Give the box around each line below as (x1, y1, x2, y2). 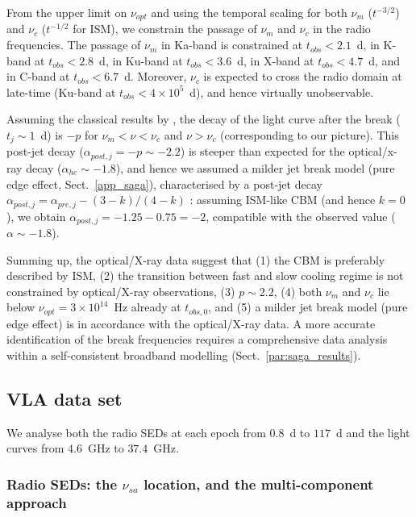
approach (6, 492, 67, 512)
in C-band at (6, 68, 70, 85)
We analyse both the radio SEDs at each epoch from (6, 423, 266, 440)
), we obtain (6, 207, 66, 224)
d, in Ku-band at (99, 52, 183, 69)
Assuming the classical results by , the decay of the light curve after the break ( (6, 110, 401, 127)
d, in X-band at (237, 52, 314, 69)
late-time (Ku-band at (6, 83, 116, 100)
